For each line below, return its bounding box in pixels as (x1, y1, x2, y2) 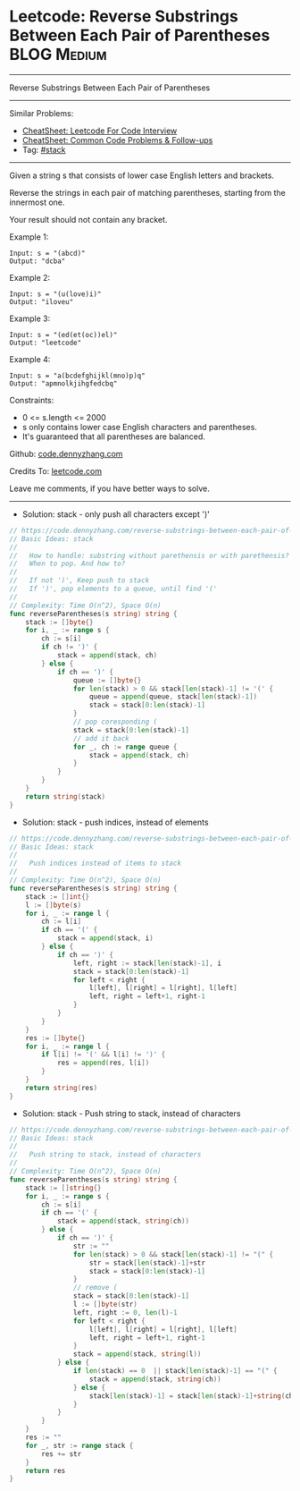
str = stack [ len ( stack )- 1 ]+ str (88, 1258, 205, 1267)
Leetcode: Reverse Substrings (9, 6, 238, 27)
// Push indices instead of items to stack (9, 859, 181, 868)
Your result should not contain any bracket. (9, 214, 168, 224)
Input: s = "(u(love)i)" (9, 289, 102, 299)
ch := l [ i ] (41, 917, 82, 927)
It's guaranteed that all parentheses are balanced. (21, 431, 205, 442)
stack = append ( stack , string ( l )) (72, 1350, 202, 1359)
